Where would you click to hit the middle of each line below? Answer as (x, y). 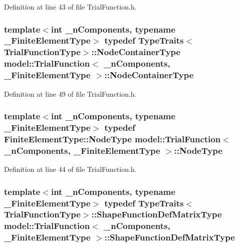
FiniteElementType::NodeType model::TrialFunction (112, 139)
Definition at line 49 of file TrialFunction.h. (70, 93)
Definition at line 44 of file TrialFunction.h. (70, 169)
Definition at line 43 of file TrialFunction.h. (70, 7)
